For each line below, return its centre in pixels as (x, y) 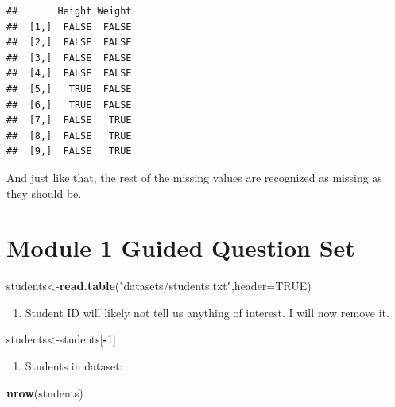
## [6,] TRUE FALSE (69, 105)
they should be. (44, 193)
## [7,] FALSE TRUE (69, 120)
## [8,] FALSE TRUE (69, 136)
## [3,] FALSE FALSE (69, 58)
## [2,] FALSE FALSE (69, 43)
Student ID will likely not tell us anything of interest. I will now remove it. (207, 312)
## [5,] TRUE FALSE (69, 89)
